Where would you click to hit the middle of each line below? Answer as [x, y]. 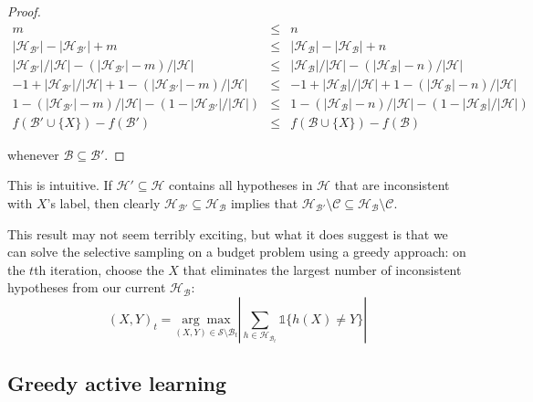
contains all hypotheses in [241, 185]
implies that [264, 202]
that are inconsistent [392, 185]
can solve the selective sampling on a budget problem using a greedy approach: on [237, 252]
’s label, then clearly [104, 202]
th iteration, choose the [99, 269]
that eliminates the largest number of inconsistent [322, 269]
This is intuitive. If [60, 185]
